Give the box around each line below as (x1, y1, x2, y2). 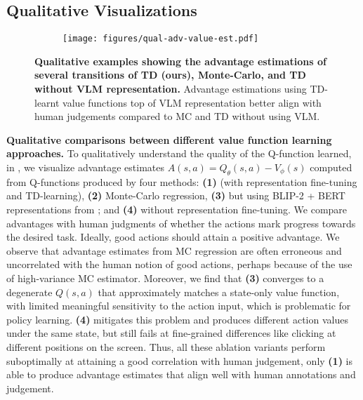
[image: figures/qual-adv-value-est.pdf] (62, 34, 259, 44)
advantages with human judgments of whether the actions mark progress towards (6, 215, 356, 230)
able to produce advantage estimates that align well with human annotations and (6, 367, 356, 382)
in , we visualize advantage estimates (6, 160, 164, 175)
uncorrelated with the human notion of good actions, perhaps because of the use (6, 257, 352, 272)
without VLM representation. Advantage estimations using (34, 81, 307, 96)
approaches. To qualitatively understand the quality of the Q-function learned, (6, 146, 352, 161)
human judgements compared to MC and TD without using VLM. (34, 109, 320, 124)
